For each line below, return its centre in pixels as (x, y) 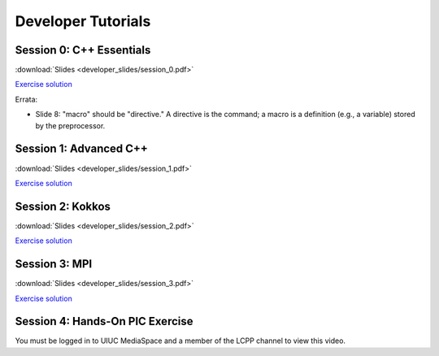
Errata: (26, 99)
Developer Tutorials (83, 21)
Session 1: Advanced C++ (81, 149)
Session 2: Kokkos (63, 206)
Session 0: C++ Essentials (83, 50)
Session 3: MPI (54, 264)
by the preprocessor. (70, 125)
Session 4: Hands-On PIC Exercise (104, 321)
